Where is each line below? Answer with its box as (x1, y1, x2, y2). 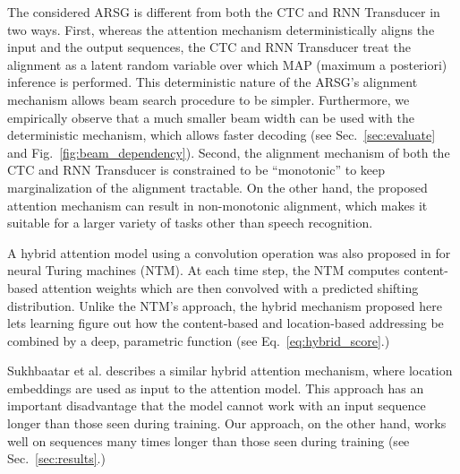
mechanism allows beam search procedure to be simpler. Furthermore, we (7, 90, 410, 108)
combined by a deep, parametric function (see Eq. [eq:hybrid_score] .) (7, 331, 390, 349)
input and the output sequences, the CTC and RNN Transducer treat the (7, 38, 411, 56)
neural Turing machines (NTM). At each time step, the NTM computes (7, 261, 400, 280)
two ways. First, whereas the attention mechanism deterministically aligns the (7, 20, 435, 39)
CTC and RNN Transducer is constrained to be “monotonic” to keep (7, 160, 386, 179)
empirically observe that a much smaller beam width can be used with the (7, 108, 414, 126)
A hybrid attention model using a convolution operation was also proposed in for (7, 243, 451, 262)
